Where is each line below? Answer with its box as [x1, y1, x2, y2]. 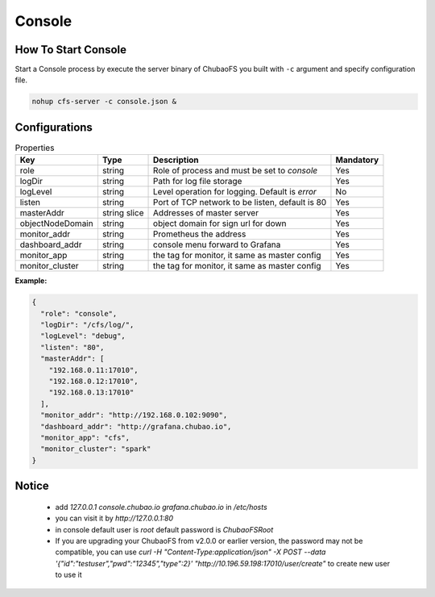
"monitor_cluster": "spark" [40, 445, 151, 453]
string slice [101, 207, 144, 219]
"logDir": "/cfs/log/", [40, 320, 135, 330]
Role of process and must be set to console [153, 165, 318, 177]
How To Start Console [14, 43, 127, 56]
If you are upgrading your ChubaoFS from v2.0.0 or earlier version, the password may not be [55, 536, 363, 545]
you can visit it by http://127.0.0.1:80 [55, 513, 173, 524]
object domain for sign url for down [153, 218, 287, 229]
